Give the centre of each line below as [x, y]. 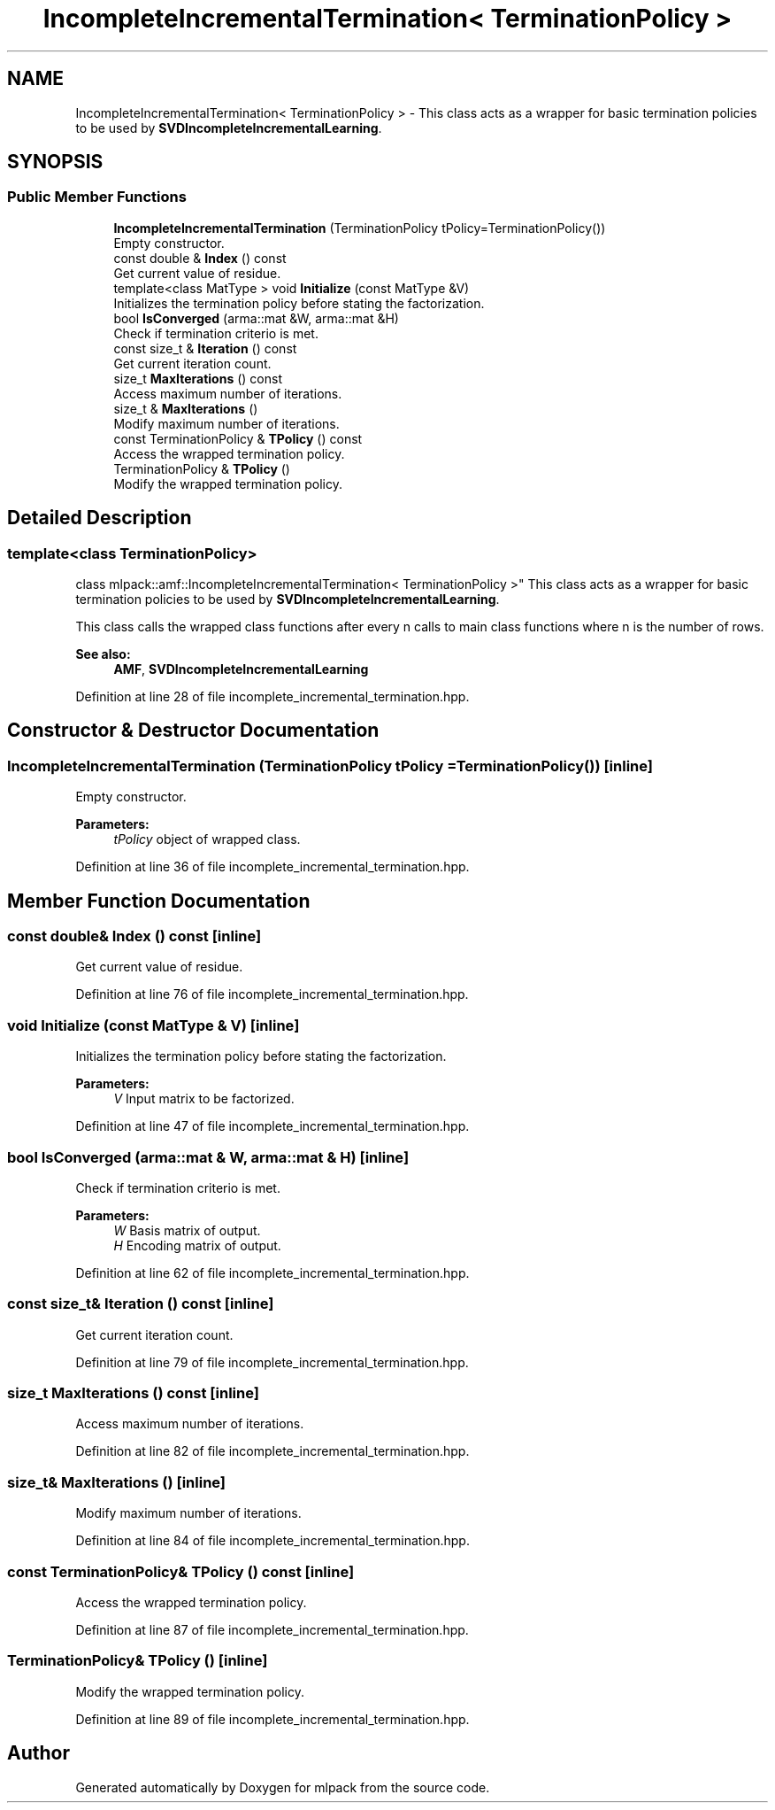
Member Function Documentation [159, 901]
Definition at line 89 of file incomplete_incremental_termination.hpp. [272, 1719]
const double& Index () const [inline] [134, 936]
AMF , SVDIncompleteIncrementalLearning [241, 669]
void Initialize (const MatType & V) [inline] [153, 1025]
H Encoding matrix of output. [197, 1245]
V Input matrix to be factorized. [204, 1099]
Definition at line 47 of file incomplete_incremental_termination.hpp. [272, 1126]
